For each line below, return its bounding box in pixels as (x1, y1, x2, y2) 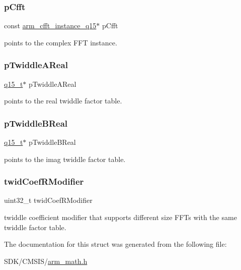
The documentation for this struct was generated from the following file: (4, 239, 227, 249)
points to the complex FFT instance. (4, 37, 117, 47)
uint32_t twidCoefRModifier (4, 195, 93, 205)
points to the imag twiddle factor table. (4, 153, 126, 164)
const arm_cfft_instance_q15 (4, 20, 97, 31)
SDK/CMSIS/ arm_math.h (4, 255, 88, 266)
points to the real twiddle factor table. (4, 95, 122, 106)
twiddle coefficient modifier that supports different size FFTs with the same (4, 212, 237, 223)
